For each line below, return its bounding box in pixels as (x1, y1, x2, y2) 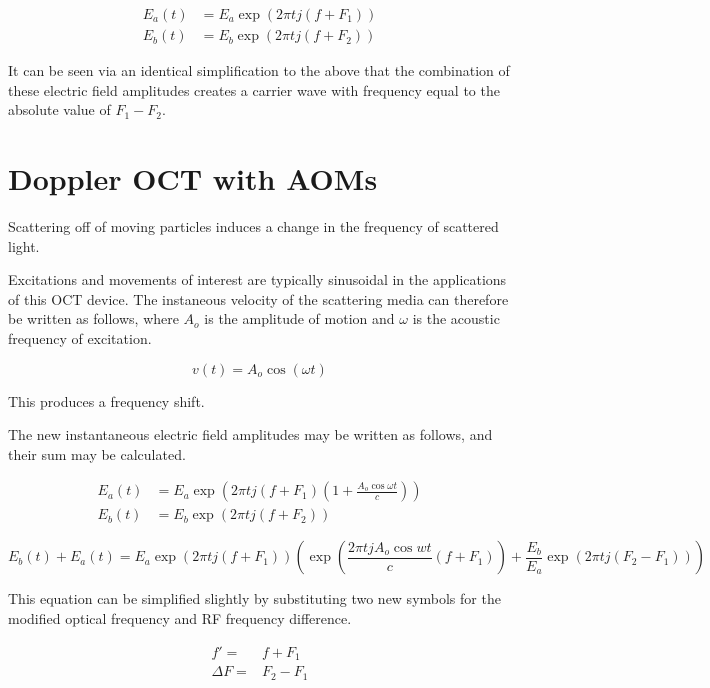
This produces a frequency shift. (8, 390, 205, 411)
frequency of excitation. (8, 327, 152, 348)
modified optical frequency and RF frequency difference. (8, 607, 352, 628)
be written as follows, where (8, 308, 179, 329)
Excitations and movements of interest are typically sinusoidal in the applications (8, 269, 507, 290)
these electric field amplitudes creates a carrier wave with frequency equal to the (8, 79, 500, 100)
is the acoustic (412, 308, 500, 329)
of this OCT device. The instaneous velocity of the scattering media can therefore (8, 288, 509, 309)
